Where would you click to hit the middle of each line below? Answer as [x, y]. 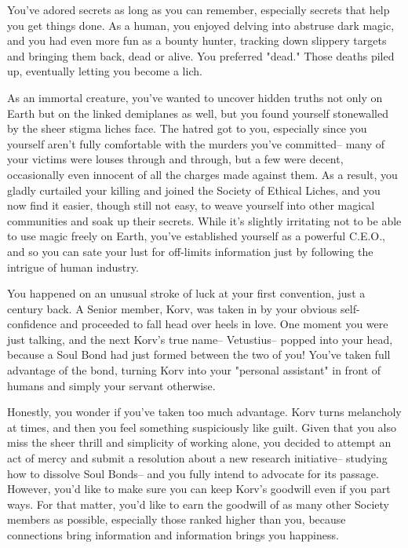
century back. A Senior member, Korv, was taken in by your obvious [172, 308]
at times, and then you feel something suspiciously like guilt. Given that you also [202, 427]
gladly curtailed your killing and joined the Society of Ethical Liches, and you [194, 190]
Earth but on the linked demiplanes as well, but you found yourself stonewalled [198, 113]
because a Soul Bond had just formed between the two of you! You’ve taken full [199, 354]
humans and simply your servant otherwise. [111, 385]
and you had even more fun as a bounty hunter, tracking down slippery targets [197, 40]
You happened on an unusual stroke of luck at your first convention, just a [186, 293]
